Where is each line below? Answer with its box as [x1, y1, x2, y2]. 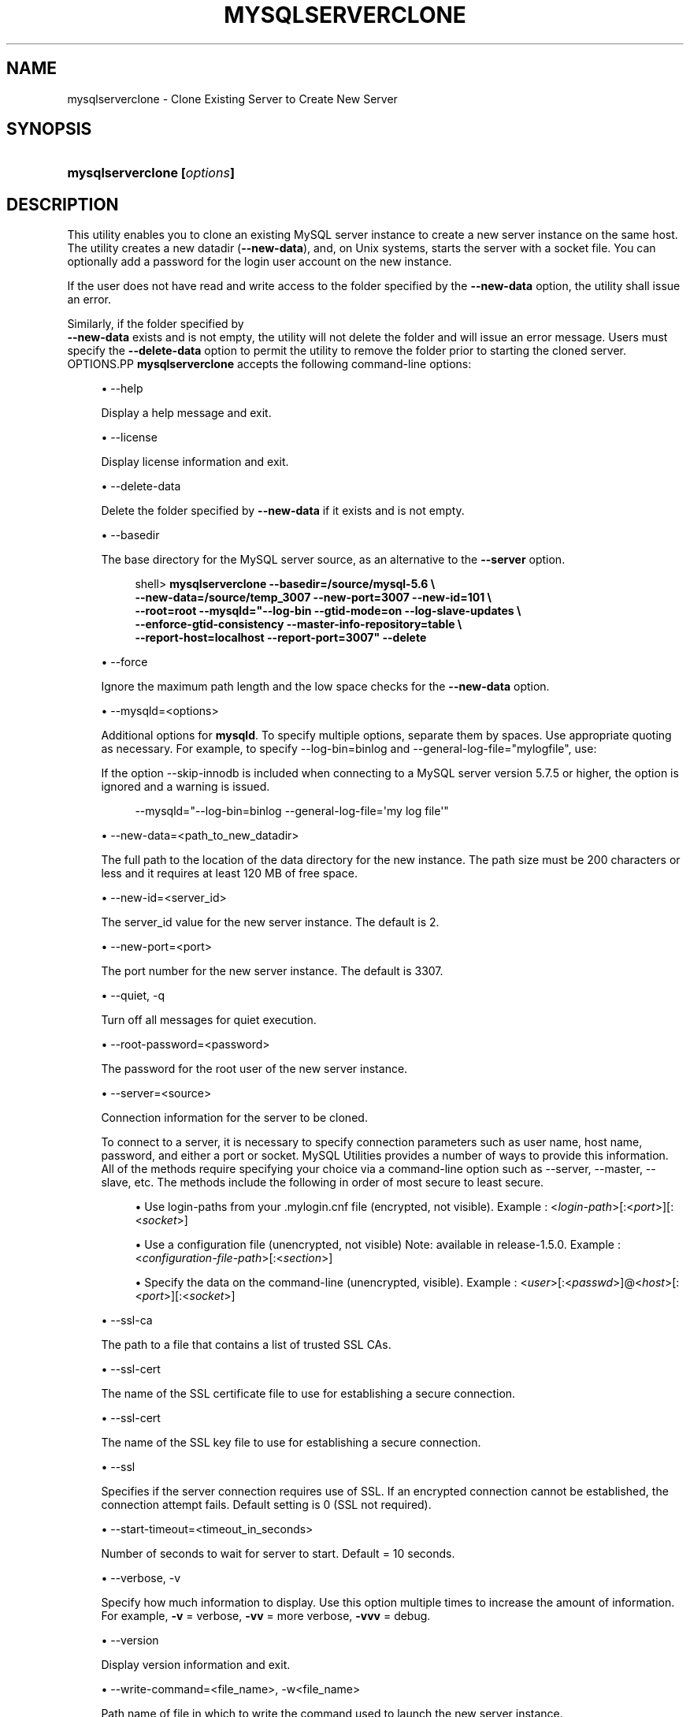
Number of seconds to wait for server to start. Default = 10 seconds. [101, 1547, 455, 1561]
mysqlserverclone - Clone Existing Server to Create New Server [67, 91, 398, 106]
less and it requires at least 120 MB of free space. [101, 866, 358, 881]
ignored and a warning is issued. [101, 780, 270, 794]
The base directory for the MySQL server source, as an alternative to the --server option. [101, 553, 566, 567]
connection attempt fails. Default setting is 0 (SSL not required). [101, 1498, 432, 1512]
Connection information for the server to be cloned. [101, 1111, 368, 1125]
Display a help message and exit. [101, 406, 272, 420]
